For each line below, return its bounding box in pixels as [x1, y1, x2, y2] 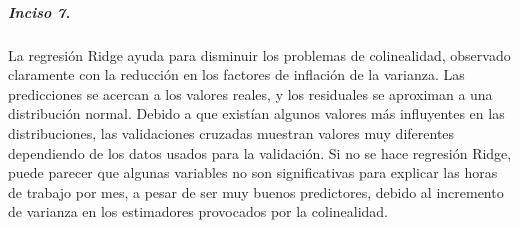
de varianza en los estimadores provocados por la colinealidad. [8, 201, 389, 222]
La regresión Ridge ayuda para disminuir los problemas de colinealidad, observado [8, 44, 511, 65]
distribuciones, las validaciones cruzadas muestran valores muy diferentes [8, 122, 455, 143]
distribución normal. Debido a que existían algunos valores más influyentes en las [8, 103, 505, 124]
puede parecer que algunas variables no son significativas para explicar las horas [8, 162, 498, 183]
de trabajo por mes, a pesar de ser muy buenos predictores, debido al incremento [8, 181, 504, 202]
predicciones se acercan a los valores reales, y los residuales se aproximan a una [8, 83, 493, 104]
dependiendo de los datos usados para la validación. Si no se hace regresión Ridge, [8, 142, 512, 163]
